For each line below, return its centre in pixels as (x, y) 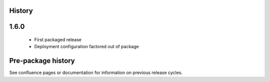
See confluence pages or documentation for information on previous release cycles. (96, 73)
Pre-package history (42, 61)
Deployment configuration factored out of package (87, 47)
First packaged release (58, 40)
